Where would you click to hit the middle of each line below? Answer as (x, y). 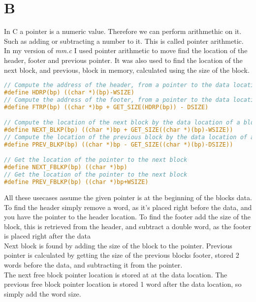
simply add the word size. (43, 293)
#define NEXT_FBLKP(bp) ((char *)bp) (66, 167)
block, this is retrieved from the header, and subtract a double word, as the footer (128, 226)
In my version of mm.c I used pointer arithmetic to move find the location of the (126, 50)
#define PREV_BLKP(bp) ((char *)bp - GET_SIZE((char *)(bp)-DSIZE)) (119, 144)
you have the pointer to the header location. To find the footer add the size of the (128, 217)
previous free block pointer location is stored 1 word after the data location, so (123, 284)
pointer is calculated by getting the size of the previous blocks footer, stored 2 (122, 255)
